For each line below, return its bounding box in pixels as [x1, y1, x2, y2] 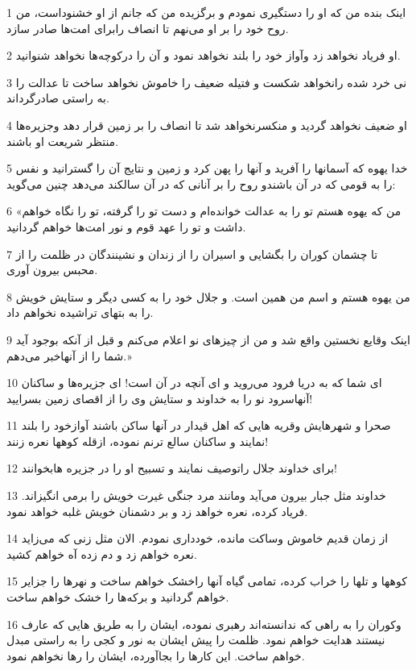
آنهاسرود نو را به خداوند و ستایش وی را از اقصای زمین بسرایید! [6, 389, 313, 406]
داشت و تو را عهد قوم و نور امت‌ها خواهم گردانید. [6, 218, 246, 235]
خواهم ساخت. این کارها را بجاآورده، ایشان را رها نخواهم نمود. [6, 647, 305, 664]
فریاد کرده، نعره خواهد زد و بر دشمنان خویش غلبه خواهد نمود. [6, 502, 308, 519]
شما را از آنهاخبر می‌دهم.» [6, 347, 132, 364]
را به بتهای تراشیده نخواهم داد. [6, 304, 154, 321]
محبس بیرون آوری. [6, 261, 98, 278]
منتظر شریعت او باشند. [6, 132, 119, 149]
